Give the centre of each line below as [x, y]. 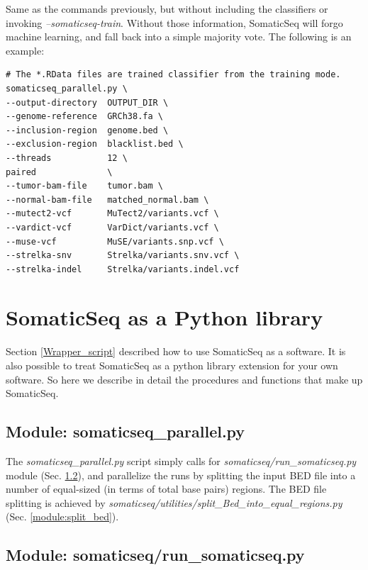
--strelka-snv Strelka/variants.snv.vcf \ [123, 256]
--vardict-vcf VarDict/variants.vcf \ [112, 227]
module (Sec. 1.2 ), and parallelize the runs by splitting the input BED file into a [181, 475]
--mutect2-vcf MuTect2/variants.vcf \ [112, 214]
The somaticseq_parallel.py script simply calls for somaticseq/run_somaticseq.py [181, 460]
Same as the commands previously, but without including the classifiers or [167, 9]
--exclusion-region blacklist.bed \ [95, 144]
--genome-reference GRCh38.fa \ [84, 117]
